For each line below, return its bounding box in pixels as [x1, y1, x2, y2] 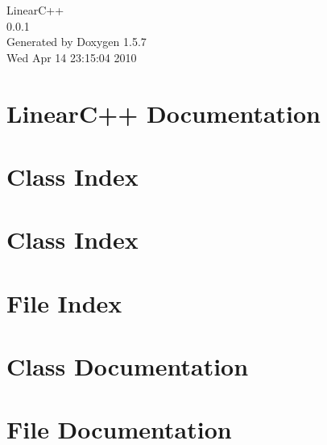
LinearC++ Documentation [6, 96, 321, 129]
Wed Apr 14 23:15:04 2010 [6, 48, 137, 65]
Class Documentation [6, 350, 249, 383]
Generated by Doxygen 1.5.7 [6, 33, 147, 50]
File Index [6, 286, 122, 319]
